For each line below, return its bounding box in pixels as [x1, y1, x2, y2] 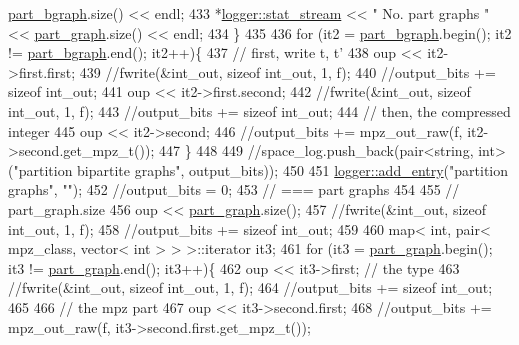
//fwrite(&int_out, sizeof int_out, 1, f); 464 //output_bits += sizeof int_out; [8, 277, 493, 298]
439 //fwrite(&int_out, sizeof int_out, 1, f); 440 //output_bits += [79, 61, 496, 82]
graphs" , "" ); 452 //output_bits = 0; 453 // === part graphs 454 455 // [8, 179, 460, 200]
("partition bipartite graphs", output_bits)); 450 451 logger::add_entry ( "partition [8, 159, 509, 180]
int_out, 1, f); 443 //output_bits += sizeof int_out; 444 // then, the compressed [8, 100, 511, 121]
